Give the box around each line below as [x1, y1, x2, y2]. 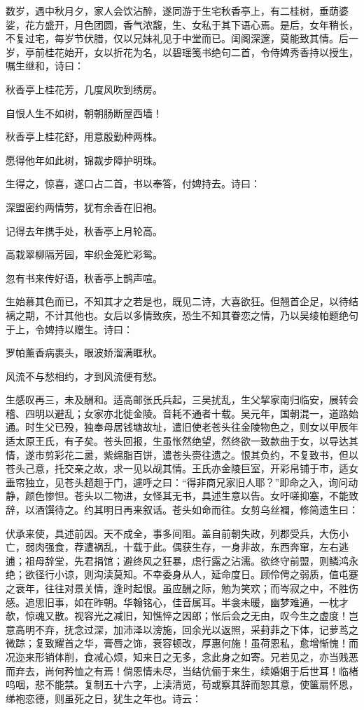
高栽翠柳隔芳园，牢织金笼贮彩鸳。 [6, 247, 162, 262]
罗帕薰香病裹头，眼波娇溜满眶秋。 [6, 345, 162, 360]
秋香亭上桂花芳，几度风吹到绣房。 [6, 81, 162, 96]
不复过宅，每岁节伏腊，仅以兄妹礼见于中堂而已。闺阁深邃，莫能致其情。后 [6, 31, 349, 46]
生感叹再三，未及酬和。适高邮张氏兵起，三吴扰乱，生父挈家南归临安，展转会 [6, 392, 358, 407]
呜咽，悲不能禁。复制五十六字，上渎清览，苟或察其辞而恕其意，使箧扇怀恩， [6, 677, 358, 692]
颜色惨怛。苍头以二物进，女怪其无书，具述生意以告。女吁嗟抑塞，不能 [24, 488, 349, 503]
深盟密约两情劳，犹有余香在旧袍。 [6, 199, 162, 214]
